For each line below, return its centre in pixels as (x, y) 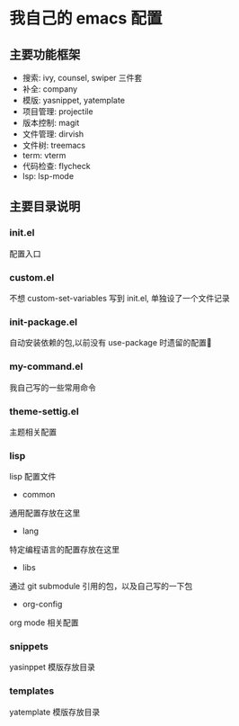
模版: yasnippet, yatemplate (74, 100)
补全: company (50, 89)
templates (32, 691)
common (39, 495)
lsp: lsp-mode (48, 176)
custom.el (32, 277)
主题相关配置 (33, 432)
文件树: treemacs (54, 145)
